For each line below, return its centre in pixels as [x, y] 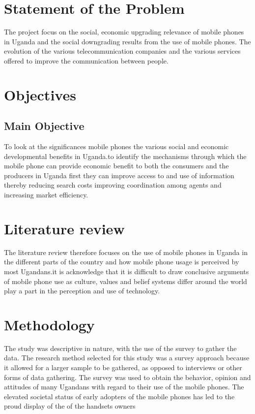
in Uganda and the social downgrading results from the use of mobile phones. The [127, 41]
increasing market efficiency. [46, 195]
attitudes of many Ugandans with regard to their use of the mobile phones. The [124, 387]
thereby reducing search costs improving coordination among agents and [113, 185]
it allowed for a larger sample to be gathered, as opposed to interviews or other [123, 367]
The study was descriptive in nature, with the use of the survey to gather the [120, 348]
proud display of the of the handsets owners [70, 406]
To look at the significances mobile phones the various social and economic [116, 146]
